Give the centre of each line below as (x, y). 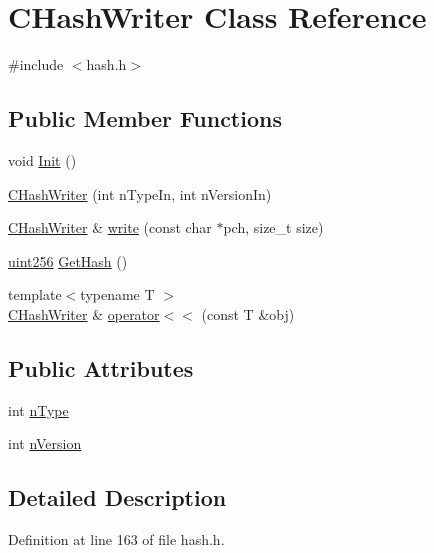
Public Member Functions (145, 118)
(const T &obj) (248, 313)
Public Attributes (101, 367)
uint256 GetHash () (68, 260)
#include (36, 64)
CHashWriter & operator (84, 313)
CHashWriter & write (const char (110, 227)
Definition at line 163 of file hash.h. (116, 539)
